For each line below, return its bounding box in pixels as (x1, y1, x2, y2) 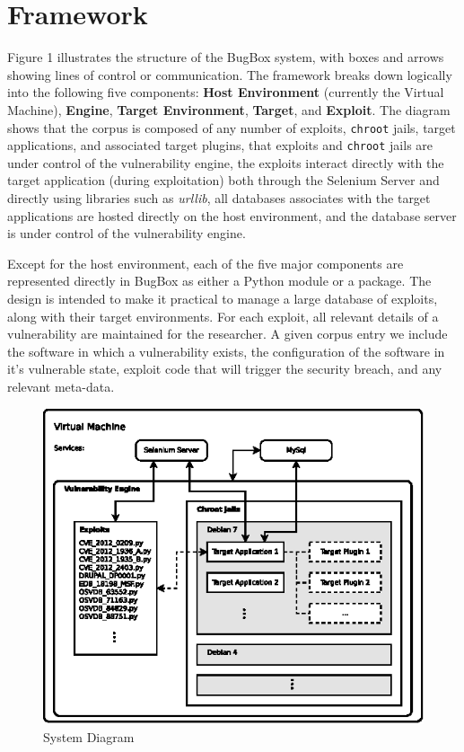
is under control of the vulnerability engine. (7, 224, 246, 243)
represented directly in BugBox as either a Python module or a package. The (7, 271, 432, 290)
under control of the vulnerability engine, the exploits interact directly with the (7, 153, 444, 172)
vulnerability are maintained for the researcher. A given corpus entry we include (7, 324, 448, 343)
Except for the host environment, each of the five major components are (7, 253, 404, 272)
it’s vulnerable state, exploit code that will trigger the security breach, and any (7, 359, 442, 378)
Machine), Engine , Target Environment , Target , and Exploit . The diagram (7, 100, 451, 119)
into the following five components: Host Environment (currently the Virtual (7, 83, 444, 102)
